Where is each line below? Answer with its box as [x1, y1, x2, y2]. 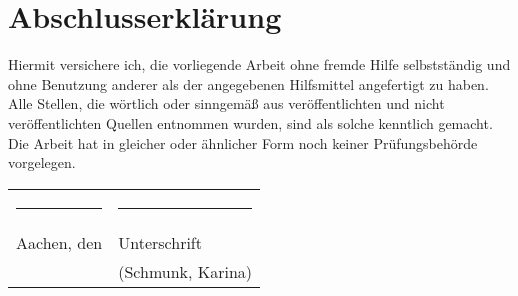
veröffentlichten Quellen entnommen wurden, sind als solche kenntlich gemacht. [8, 112, 493, 133]
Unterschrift [118, 230, 202, 254]
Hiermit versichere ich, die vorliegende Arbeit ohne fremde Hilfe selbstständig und [8, 54, 511, 75]
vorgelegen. [8, 152, 76, 173]
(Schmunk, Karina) [118, 259, 253, 283]
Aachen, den [16, 230, 103, 254]
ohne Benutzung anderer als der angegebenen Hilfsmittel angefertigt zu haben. [8, 73, 489, 94]
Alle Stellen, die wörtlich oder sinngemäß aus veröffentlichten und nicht [8, 93, 445, 114]
